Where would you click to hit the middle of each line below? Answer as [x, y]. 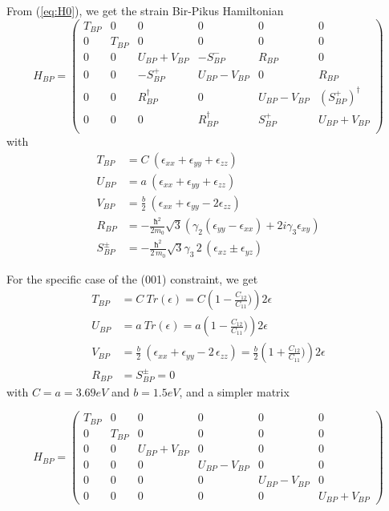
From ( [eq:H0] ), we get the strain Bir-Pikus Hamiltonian [145, 10]
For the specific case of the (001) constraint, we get [132, 278]
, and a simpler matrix [234, 391]
